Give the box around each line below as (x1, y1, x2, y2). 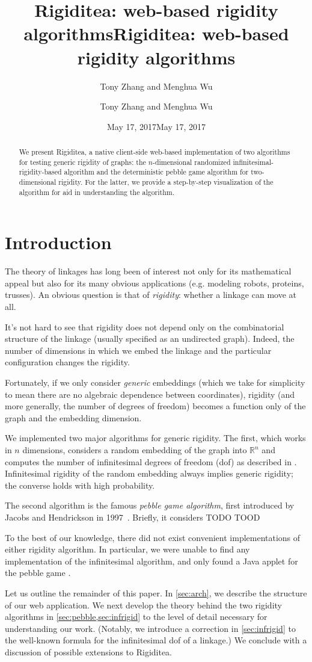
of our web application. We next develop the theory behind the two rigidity (5, 598, 282, 611)
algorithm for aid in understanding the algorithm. (19, 187, 175, 197)
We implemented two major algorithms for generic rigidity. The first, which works (5, 432, 306, 444)
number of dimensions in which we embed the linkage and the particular (5, 344, 272, 356)
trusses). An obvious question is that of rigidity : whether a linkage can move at (5, 288, 296, 301)
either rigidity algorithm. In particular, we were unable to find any (5, 543, 250, 555)
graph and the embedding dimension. (5, 411, 142, 424)
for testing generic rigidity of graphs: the (19, 156, 146, 167)
